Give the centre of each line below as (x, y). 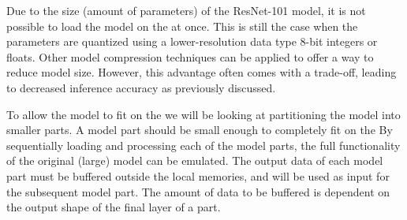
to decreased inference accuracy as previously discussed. (141, 87)
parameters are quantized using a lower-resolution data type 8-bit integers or (192, 41)
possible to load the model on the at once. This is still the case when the (182, 26)
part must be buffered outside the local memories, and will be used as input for (198, 175)
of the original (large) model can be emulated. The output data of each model (195, 160)
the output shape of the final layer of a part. (114, 207)
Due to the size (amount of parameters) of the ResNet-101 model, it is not (186, 10)
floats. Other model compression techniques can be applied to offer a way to (190, 56)
